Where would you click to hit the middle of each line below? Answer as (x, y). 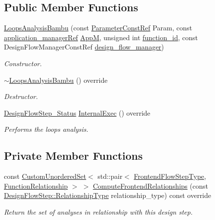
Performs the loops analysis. (46, 129)
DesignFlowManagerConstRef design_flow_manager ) (84, 47)
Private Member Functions (73, 156)
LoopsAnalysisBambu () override (58, 80)
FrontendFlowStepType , (170, 176)
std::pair (110, 176)
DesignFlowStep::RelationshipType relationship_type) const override (108, 195)
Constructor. (23, 63)
